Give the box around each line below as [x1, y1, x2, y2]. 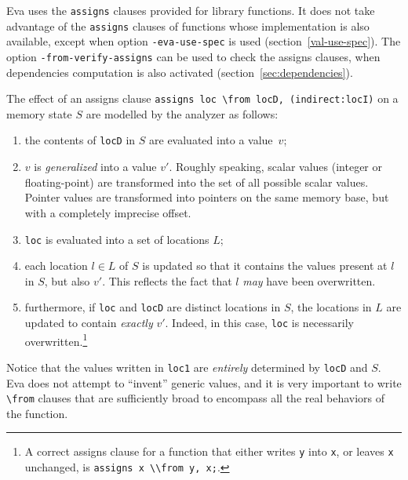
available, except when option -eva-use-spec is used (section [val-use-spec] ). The [6, 33, 401, 49]
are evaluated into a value [149, 132, 273, 148]
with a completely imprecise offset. [24, 204, 191, 220]
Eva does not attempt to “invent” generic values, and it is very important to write [6, 374, 402, 391]
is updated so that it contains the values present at [142, 257, 388, 274]
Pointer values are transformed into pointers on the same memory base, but [24, 189, 389, 205]
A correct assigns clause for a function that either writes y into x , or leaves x [24, 443, 394, 460]
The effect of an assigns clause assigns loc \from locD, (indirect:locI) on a [6, 90, 399, 107]
